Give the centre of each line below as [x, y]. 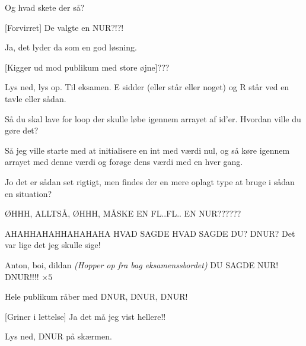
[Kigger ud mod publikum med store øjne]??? [87, 67]
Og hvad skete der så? [45, 7]
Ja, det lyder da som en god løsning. [71, 47]
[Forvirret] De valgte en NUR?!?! [64, 27]
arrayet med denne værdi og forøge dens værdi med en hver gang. [124, 162]
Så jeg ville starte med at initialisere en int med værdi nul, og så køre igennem [147, 150]
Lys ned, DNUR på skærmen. [58, 336]
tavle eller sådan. [36, 98]
